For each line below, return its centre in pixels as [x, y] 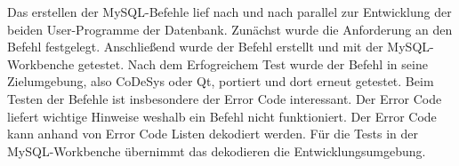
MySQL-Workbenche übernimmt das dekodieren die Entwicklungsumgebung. [217, 150]
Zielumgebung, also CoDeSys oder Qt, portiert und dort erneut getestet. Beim [221, 81]
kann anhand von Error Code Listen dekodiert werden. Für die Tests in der [213, 134]
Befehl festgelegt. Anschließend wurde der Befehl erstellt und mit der [195, 47]
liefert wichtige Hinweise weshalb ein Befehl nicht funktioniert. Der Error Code [222, 116]
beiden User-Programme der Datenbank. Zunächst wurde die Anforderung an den [230, 29]
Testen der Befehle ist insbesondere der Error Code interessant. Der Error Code [225, 98]
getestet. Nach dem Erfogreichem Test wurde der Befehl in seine [253, 63]
